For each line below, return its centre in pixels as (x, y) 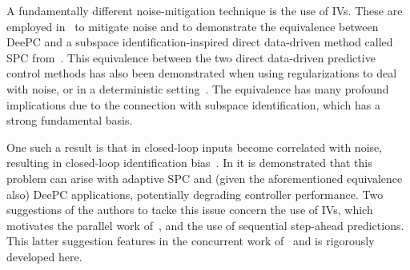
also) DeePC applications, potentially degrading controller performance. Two (195, 194)
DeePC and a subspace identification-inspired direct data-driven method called (200, 42)
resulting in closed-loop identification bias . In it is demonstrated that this (189, 163)
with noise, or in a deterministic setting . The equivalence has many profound (198, 88)
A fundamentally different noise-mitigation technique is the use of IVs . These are (205, 10)
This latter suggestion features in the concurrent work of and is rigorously (191, 241)
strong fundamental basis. (70, 120)
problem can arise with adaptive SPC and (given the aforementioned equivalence (205, 178)
